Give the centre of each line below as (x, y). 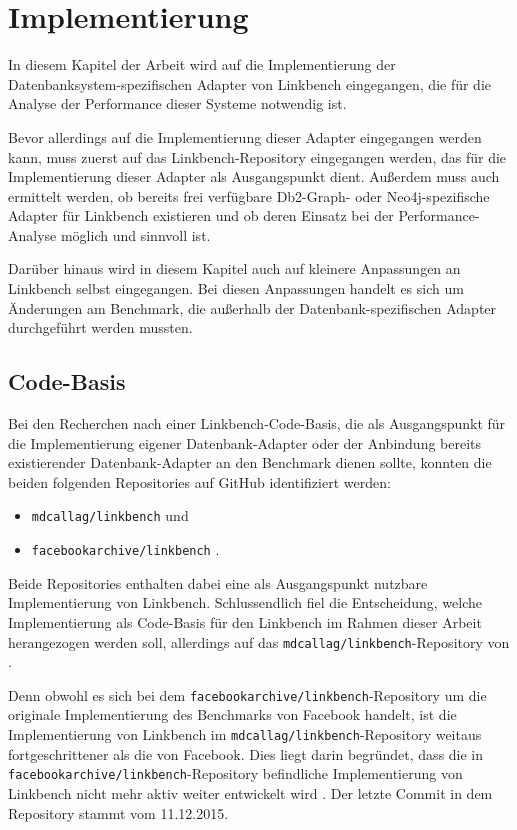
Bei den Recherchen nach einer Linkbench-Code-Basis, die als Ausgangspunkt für (257, 423)
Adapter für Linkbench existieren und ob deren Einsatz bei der (201, 215)
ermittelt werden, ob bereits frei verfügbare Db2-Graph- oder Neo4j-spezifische (249, 195)
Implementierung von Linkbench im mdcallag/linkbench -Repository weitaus (245, 734)
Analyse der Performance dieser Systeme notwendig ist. (177, 103)
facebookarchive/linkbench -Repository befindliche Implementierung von (235, 773)
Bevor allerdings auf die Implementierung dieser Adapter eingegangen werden (245, 136)
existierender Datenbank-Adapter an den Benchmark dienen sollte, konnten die (250, 462)
